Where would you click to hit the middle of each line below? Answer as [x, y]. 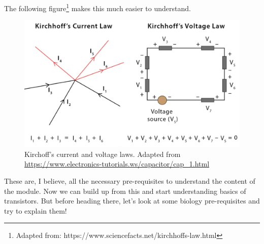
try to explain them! [36, 210]
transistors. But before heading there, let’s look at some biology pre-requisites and [132, 201]
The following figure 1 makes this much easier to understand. [97, 7]
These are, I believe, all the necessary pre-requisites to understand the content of [130, 180]
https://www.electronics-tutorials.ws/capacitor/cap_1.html [117, 164]
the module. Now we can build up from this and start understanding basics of [125, 191]
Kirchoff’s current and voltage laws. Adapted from [103, 154]
